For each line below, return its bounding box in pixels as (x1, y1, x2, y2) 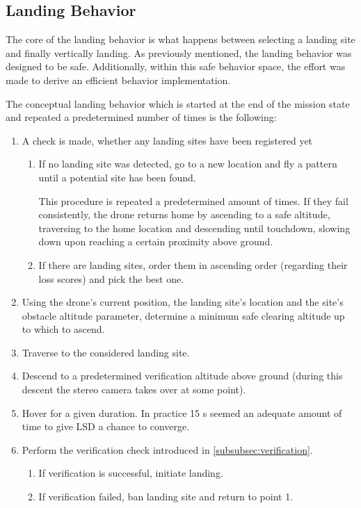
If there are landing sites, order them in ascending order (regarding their (38, 257, 348, 272)
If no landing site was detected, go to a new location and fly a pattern (38, 156, 337, 171)
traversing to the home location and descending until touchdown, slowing (38, 220, 351, 235)
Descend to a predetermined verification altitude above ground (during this (22, 368, 343, 383)
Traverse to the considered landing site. (22, 345, 190, 359)
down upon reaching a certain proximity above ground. (38, 234, 273, 249)
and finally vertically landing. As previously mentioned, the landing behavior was (6, 45, 352, 60)
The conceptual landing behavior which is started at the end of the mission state (6, 96, 350, 110)
